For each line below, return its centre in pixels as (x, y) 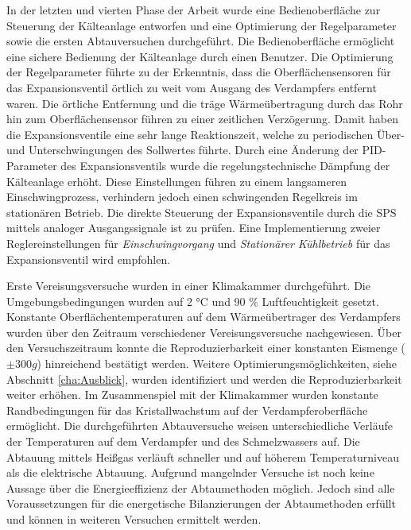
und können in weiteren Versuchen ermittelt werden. (134, 519)
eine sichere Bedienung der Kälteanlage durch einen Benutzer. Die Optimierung (200, 56)
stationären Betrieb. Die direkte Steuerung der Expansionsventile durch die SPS (202, 212)
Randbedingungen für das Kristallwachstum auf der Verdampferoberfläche (187, 410)
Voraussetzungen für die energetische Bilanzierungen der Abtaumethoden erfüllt (201, 503)
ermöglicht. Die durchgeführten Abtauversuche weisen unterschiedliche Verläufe (200, 426)
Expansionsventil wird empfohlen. (89, 259)
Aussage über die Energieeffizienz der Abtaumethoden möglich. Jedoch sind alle (201, 487)
